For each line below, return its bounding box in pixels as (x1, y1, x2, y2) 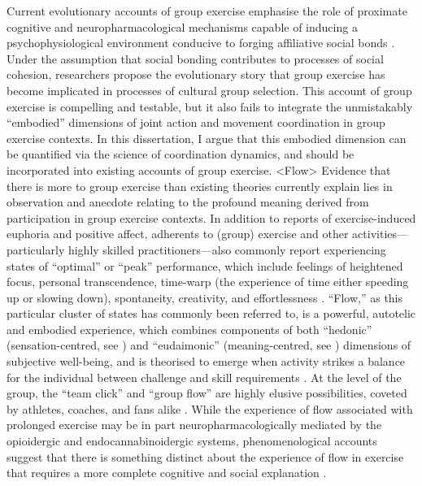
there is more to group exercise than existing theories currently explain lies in (7, 177, 393, 194)
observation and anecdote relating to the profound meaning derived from (7, 193, 369, 210)
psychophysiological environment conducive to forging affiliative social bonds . (7, 34, 395, 51)
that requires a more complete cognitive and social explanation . (7, 464, 327, 481)
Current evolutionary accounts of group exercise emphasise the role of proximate (7, 2, 407, 19)
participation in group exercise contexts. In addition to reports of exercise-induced (7, 209, 416, 226)
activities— (352, 225, 409, 242)
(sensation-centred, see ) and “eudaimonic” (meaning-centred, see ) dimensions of (7, 336, 411, 354)
